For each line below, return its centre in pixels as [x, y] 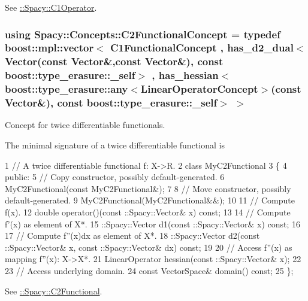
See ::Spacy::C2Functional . [54, 291]
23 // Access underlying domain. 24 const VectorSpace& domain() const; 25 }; [149, 270]
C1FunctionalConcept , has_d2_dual [202, 48]
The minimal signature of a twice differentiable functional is [115, 145]
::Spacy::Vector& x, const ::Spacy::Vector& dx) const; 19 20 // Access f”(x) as [149, 247]
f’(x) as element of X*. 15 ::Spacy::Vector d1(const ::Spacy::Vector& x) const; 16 [153, 224]
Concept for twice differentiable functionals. [85, 125]
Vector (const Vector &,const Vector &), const [114, 61]
